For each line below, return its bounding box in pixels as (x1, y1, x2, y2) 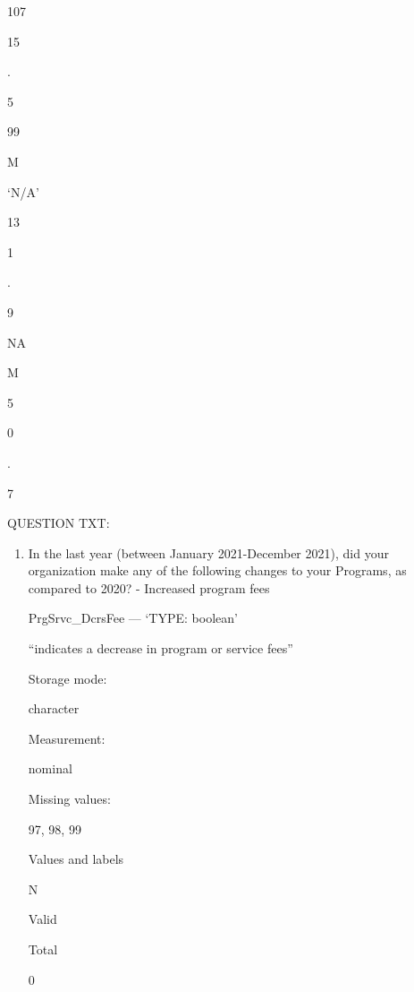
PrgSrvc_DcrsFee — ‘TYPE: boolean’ (28, 608, 238, 627)
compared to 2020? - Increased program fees (28, 578, 270, 597)
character (28, 699, 80, 718)
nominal (28, 759, 72, 778)
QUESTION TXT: (7, 513, 110, 532)
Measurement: (28, 729, 106, 747)
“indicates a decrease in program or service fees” (28, 639, 293, 658)
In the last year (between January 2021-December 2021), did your (28, 543, 389, 562)
